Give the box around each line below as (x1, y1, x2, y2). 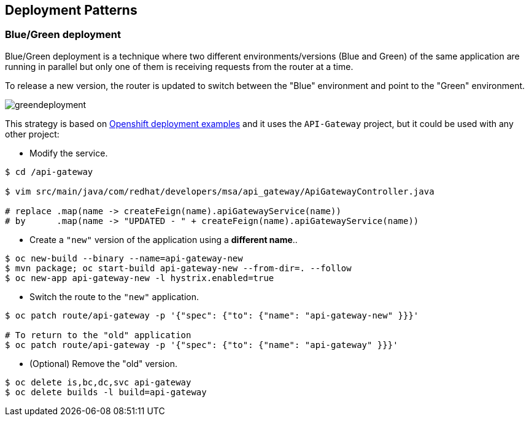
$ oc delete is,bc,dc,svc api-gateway (5, 377, 191, 387)
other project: (5, 128, 60, 139)
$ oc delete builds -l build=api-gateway (5, 387, 207, 397)
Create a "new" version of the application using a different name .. (29, 234, 298, 245)
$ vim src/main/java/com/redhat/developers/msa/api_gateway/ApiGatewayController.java (5, 186, 434, 196)
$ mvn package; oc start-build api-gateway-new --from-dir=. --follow (5, 263, 352, 273)
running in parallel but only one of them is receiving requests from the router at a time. (5, 61, 353, 72)
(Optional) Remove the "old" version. (29, 358, 177, 369)
